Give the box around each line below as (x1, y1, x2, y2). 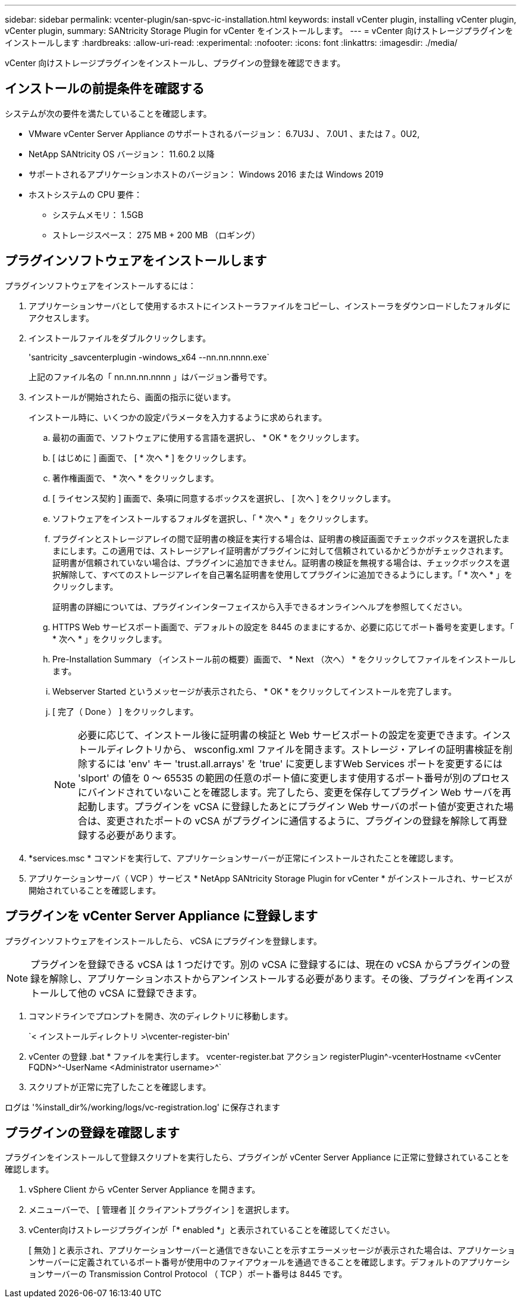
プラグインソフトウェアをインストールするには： (5, 280, 196, 291)
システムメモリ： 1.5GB (52, 209, 143, 220)
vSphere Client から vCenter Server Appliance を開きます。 (29, 1184, 260, 1195)
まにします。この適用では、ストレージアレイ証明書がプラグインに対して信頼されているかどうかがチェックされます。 (52, 545, 509, 556)
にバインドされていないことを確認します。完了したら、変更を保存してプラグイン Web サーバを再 (78, 786, 511, 798)
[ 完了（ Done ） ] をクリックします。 (52, 706, 199, 717)
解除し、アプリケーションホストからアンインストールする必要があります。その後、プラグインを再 (49, 972, 486, 985)
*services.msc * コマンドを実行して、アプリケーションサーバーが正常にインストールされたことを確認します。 (29, 852, 459, 863)
